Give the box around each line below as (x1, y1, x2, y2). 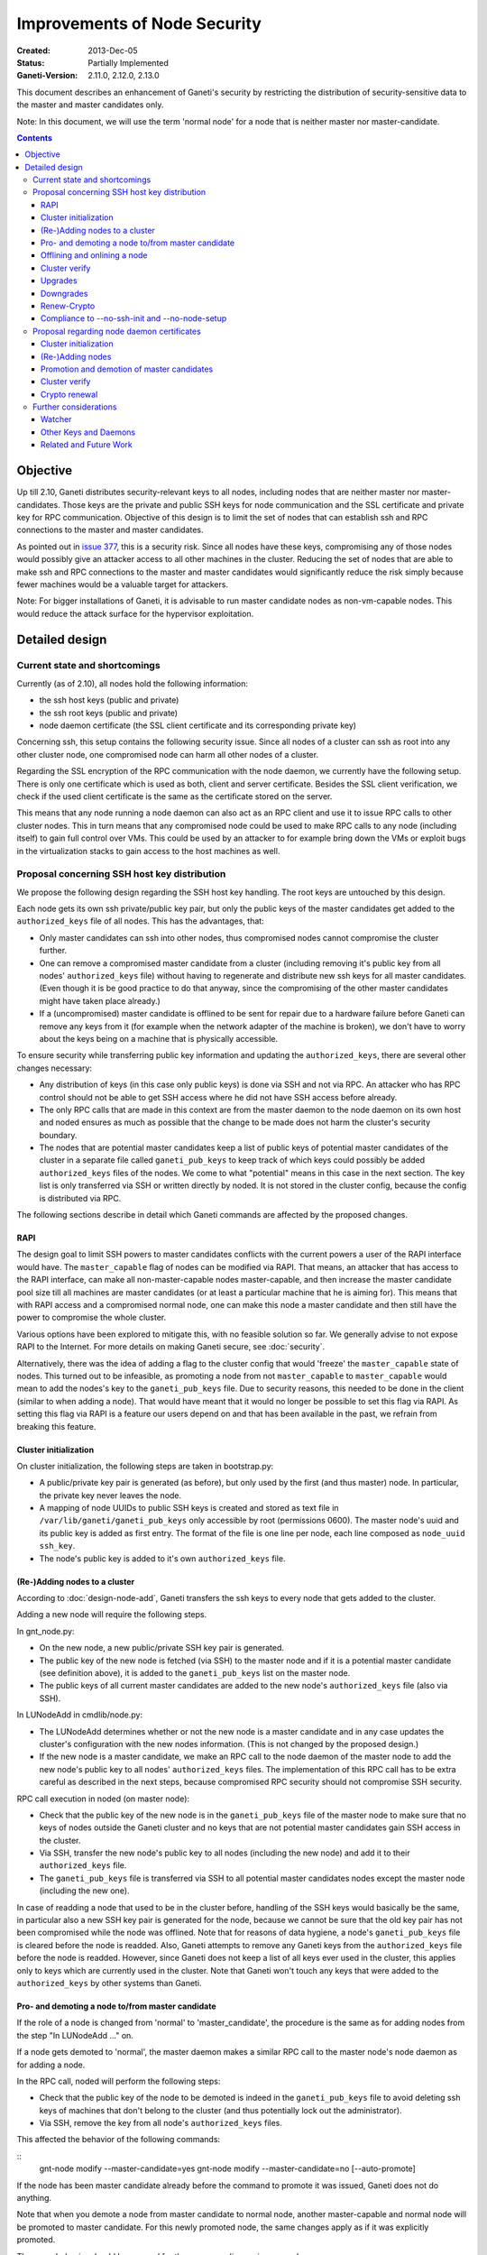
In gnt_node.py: (16, 1625, 75, 1636)
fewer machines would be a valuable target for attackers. (16, 578, 229, 590)
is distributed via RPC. (39, 1192, 122, 1203)
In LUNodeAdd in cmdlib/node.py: (16, 1709, 143, 1720)
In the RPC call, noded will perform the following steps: (16, 2076, 221, 2086)
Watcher (41, 414, 72, 425)
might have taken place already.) (39, 995, 161, 1006)
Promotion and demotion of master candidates (41, 364, 214, 374)
